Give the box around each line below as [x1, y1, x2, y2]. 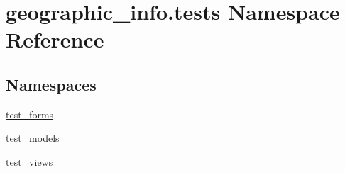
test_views [6, 154, 53, 169]
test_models [6, 130, 60, 145]
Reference [6, 25, 104, 54]
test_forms [6, 106, 54, 121]
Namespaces [6, 73, 97, 95]
